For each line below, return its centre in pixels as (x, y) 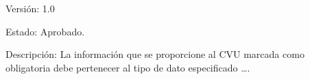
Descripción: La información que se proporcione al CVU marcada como (155, 54)
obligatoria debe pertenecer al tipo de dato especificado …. (128, 67)
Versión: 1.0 (30, 8)
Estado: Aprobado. (45, 31)
